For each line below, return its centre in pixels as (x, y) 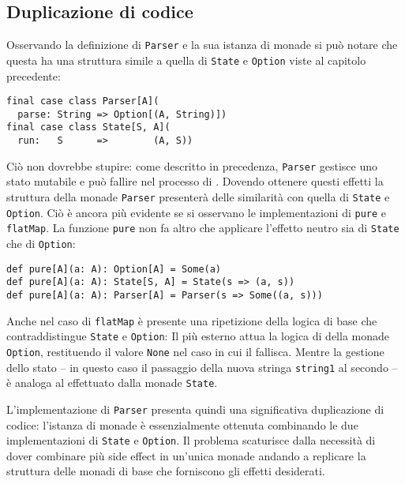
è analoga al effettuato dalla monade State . (112, 383)
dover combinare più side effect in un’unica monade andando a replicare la (186, 455)
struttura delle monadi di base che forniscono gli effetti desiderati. (166, 471)
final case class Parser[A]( (83, 101)
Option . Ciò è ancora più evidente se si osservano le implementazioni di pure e (197, 212)
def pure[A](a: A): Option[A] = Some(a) (114, 269)
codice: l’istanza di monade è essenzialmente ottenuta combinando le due (182, 424)
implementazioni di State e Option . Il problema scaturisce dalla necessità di (191, 440)
